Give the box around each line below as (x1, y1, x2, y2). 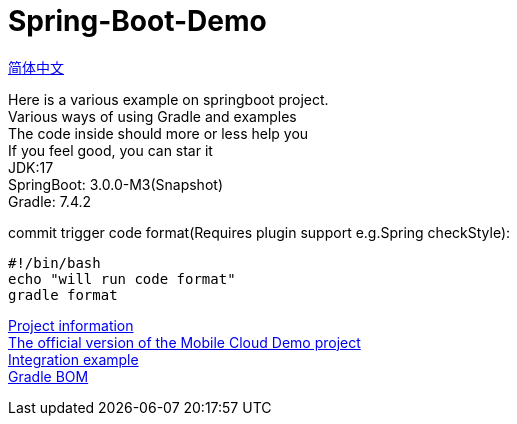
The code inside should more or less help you (8, 124, 309, 142)
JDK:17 (8, 158, 54, 176)
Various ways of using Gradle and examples (8, 107, 297, 125)
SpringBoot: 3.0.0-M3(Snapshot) (8, 175, 223, 193)
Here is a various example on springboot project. (8, 90, 329, 108)
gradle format (8, 286, 118, 303)
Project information (8, 316, 134, 334)
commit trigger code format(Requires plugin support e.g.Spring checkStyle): (8, 223, 511, 241)
